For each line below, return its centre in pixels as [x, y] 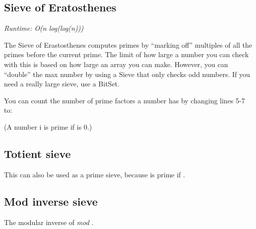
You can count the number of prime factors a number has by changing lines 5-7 [125, 100]
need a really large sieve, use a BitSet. [62, 84]
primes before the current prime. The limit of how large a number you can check [127, 54]
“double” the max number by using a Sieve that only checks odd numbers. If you [127, 74]
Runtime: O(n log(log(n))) [44, 28]
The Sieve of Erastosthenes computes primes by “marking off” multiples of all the [128, 44]
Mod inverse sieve [51, 201]
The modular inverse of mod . [49, 222]
